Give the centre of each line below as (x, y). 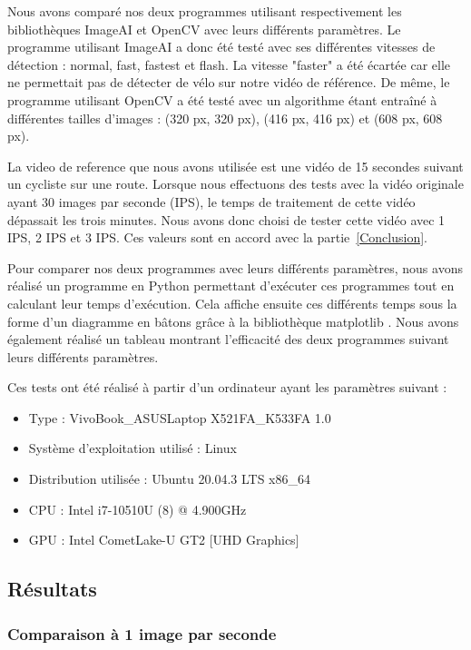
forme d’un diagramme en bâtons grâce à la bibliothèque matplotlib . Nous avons (233, 321)
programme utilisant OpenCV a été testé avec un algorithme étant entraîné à (222, 99)
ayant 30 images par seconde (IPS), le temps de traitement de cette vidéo (211, 201)
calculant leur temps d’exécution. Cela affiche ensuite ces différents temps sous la (232, 303)
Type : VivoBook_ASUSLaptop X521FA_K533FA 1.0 (180, 417)
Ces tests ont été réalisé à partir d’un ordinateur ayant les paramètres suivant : (227, 387)
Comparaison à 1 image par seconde (142, 633)
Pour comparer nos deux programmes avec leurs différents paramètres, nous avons (235, 267)
